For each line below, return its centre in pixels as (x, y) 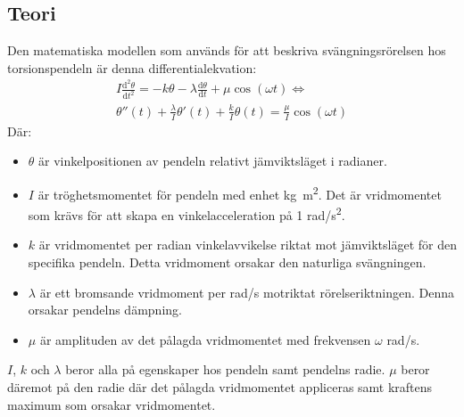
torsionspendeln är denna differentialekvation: (132, 67)
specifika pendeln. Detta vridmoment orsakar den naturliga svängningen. (227, 262)
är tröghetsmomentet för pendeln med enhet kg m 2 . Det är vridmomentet (240, 192)
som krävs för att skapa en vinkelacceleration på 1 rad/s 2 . (186, 213)
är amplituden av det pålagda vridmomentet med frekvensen (205, 339)
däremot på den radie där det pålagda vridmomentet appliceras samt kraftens (220, 387)
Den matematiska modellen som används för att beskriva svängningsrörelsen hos (227, 50)
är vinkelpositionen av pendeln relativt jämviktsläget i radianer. (213, 161)
